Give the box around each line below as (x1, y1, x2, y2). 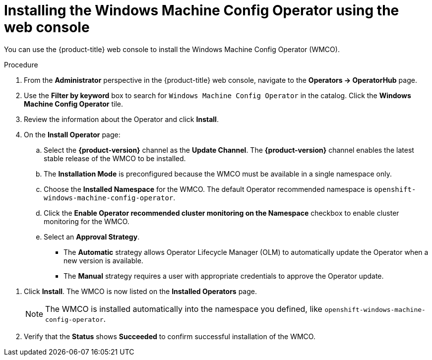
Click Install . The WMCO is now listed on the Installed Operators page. (24, 287, 257, 296)
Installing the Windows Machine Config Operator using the (4, 2, 399, 19)
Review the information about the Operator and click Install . (24, 115, 219, 123)
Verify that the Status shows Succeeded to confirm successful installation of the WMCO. (24, 332, 315, 341)
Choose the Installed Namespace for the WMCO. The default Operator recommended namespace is (44, 184, 372, 193)
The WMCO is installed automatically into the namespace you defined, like (45, 303, 322, 314)
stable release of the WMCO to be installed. (44, 154, 186, 163)
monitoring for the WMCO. (44, 217, 129, 226)
